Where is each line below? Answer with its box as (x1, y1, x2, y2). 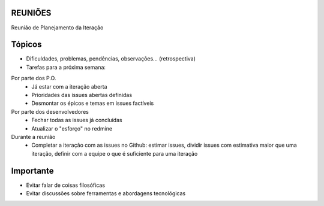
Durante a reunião (11, 133, 56, 140)
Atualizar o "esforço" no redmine (31, 125, 113, 132)
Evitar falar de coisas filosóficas (26, 181, 105, 189)
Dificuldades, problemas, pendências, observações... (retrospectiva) (26, 55, 196, 62)
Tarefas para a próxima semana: (26, 63, 106, 71)
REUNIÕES (11, 8, 52, 18)
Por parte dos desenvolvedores (11, 108, 89, 115)
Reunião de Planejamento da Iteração (11, 24, 104, 31)
